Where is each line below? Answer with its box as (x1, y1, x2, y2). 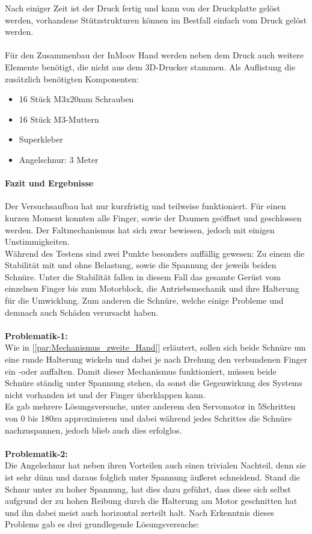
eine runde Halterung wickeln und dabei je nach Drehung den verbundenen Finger (5, 353, 308, 366)
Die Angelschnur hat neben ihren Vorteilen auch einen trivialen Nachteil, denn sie (5, 459, 306, 471)
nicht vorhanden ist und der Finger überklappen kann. (5, 388, 206, 400)
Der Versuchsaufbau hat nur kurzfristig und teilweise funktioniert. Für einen (5, 200, 286, 212)
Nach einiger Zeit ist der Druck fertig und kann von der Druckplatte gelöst (5, 2, 281, 14)
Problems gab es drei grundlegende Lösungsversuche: (5, 518, 200, 530)
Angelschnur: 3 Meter (19, 153, 99, 165)
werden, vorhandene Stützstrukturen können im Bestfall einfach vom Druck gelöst (5, 13, 307, 26)
